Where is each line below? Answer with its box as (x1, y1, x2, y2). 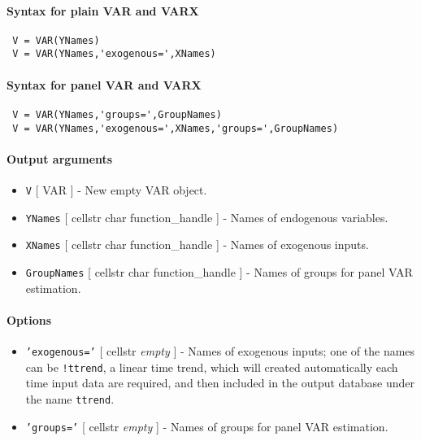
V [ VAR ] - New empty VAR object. (25, 181, 207, 199)
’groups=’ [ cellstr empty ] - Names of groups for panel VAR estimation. (25, 417, 388, 434)
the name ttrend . (25, 390, 115, 407)
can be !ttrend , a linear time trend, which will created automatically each (25, 358, 398, 375)
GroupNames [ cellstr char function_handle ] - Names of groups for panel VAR (25, 263, 413, 280)
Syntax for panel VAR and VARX (7, 76, 202, 93)
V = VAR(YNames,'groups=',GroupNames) (12, 108, 222, 120)
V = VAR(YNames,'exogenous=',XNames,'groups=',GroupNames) (12, 122, 339, 134)
